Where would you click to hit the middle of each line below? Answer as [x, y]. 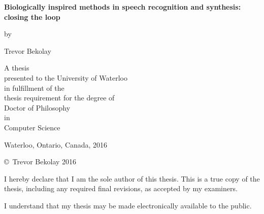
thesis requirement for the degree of [59, 98]
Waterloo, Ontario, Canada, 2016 [56, 144]
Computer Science [32, 127]
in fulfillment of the [34, 87]
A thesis [17, 68]
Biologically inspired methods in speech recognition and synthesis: [123, 7]
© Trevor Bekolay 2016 [40, 162]
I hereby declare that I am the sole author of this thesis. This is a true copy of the [132, 178]
